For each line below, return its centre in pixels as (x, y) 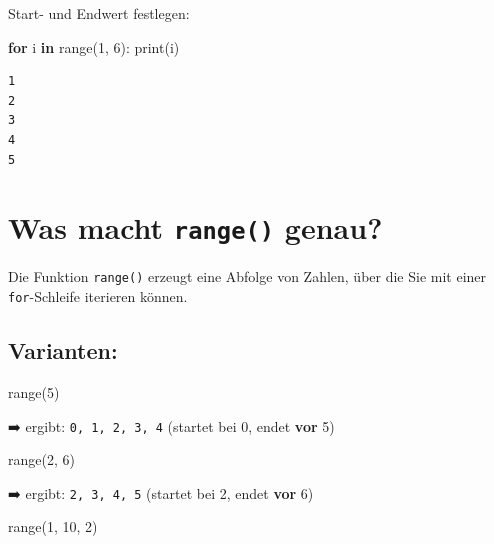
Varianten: (63, 350)
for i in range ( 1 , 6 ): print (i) (94, 46)
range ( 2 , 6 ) (41, 459)
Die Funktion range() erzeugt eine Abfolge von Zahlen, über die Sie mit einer (247, 276)
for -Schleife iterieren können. (98, 296)
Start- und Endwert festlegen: (99, 13)
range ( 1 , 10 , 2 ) (53, 526)
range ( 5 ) (34, 391)
